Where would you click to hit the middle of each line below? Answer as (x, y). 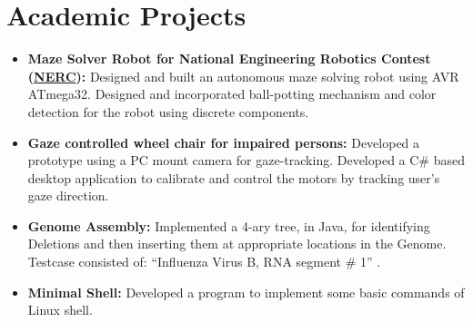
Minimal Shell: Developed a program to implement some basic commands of (246, 292)
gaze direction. (68, 195)
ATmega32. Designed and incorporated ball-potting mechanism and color (232, 94)
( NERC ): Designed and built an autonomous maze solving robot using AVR (243, 76)
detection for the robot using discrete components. (168, 111)
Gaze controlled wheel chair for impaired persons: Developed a (224, 142)
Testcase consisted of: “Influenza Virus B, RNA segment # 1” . (204, 262)
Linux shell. (60, 310)
